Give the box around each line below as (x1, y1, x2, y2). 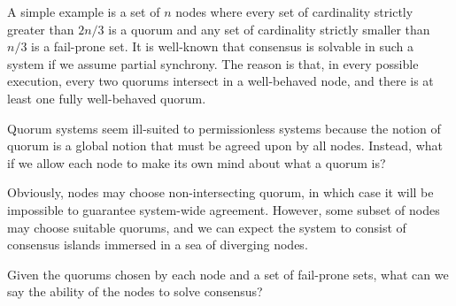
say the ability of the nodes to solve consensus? (7, 282, 263, 301)
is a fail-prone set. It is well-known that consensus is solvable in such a (31, 37, 414, 56)
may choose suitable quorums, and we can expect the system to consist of (7, 218, 406, 236)
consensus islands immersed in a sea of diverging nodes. (7, 235, 308, 254)
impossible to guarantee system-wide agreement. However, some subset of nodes (7, 200, 440, 218)
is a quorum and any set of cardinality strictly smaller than (108, 19, 430, 38)
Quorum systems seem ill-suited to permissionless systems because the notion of (7, 119, 441, 137)
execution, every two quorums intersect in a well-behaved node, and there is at (7, 72, 434, 90)
